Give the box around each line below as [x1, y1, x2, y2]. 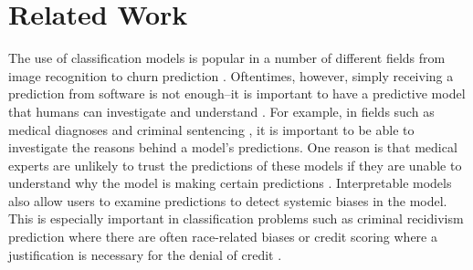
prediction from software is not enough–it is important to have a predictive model [8, 84, 466, 103]
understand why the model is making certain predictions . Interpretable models [8, 173, 452, 192]
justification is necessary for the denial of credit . [8, 244, 282, 264]
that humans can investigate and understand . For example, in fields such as [8, 101, 435, 120]
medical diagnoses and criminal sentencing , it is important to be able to [8, 119, 415, 139]
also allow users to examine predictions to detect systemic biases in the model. [8, 191, 447, 210]
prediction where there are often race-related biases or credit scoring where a [8, 227, 437, 246]
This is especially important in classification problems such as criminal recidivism [8, 209, 464, 228]
